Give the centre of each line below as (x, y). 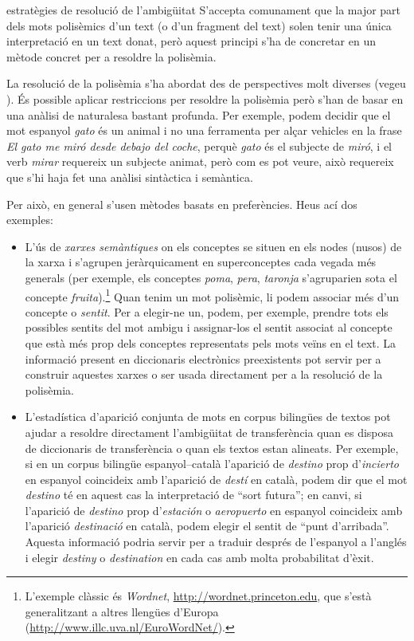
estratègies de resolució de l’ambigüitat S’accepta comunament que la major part (204, 10)
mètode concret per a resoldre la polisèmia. (111, 56)
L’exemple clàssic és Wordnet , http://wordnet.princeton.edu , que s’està (198, 596)
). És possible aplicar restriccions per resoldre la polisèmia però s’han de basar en (205, 98)
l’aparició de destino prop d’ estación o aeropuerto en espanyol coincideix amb (214, 510)
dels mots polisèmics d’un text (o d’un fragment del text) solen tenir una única (199, 25)
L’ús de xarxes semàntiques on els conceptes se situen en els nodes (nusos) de (213, 246)
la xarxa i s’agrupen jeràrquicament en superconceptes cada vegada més (201, 262)
